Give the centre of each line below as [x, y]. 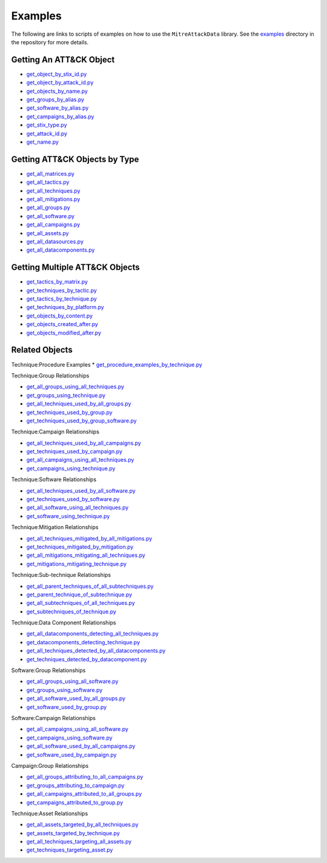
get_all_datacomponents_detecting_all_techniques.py [92, 634]
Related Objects [42, 350]
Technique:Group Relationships [50, 375]
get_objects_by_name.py [57, 91]
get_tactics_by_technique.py [61, 299]
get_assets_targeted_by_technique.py [73, 833]
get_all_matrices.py [51, 173]
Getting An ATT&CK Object [63, 60]
